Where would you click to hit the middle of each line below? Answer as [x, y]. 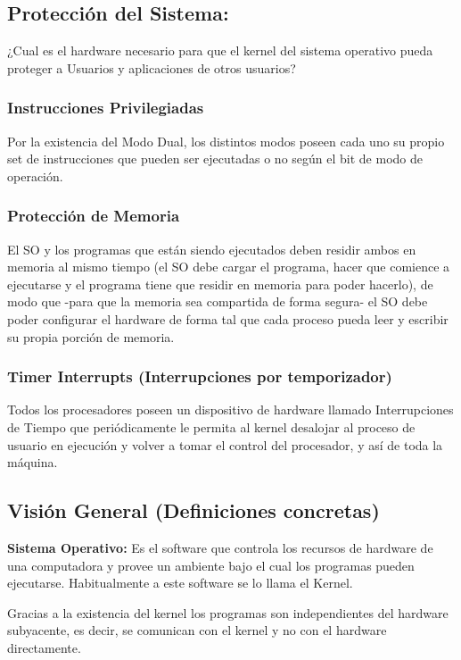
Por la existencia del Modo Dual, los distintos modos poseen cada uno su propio [226, 141]
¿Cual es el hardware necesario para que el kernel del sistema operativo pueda [220, 50]
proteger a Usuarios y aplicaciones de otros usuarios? [152, 67]
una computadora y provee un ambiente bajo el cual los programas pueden [211, 565]
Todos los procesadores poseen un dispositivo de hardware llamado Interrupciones [230, 409]
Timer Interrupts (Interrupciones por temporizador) [200, 376]
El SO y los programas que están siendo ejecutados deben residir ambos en [212, 249]
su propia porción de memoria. [91, 336]
